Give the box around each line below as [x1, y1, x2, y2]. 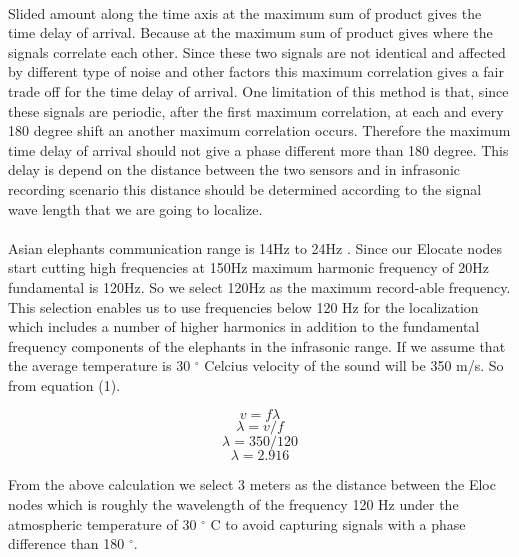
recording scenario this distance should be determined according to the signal [8, 178, 482, 199]
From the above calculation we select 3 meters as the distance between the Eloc [8, 474, 496, 495]
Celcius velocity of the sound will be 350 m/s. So [204, 355, 504, 376]
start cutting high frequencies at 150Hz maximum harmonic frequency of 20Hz [8, 257, 489, 278]
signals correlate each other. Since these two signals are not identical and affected [8, 41, 506, 62]
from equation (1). [8, 374, 121, 395]
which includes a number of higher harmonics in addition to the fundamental [8, 316, 480, 337]
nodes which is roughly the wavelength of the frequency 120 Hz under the [8, 494, 459, 515]
